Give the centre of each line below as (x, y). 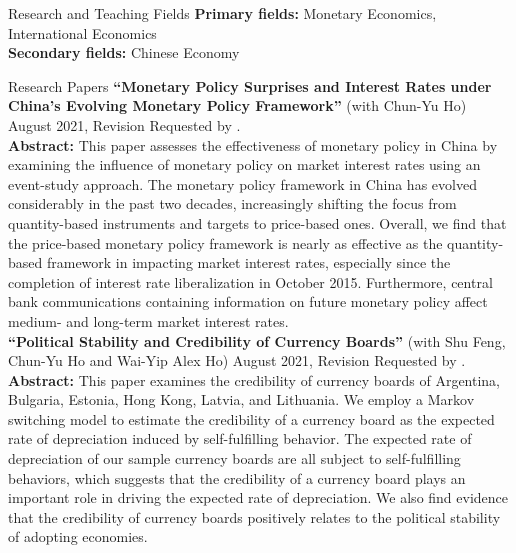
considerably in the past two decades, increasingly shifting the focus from (232, 203)
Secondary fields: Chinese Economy (124, 52)
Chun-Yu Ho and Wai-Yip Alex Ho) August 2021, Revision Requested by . (237, 360)
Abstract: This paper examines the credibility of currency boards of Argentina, (254, 379)
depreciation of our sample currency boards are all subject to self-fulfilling (234, 458)
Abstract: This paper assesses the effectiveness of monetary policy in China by (253, 144)
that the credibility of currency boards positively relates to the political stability (254, 516)
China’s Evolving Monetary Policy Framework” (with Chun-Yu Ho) (237, 105)
